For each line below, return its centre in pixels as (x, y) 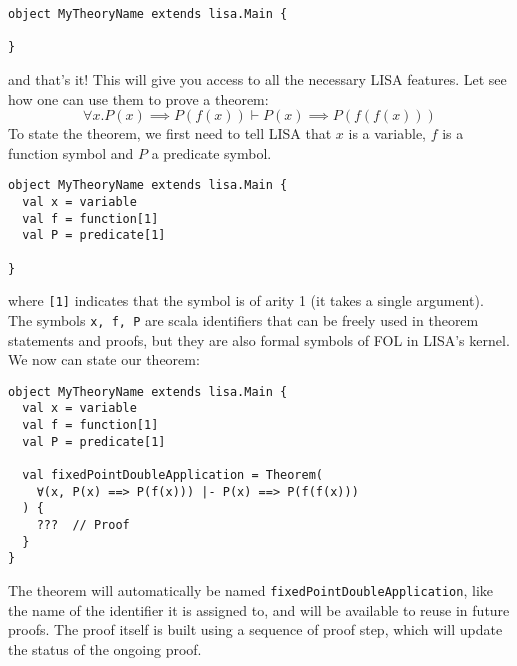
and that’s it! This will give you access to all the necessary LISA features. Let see (257, 78)
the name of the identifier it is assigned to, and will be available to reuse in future (259, 609)
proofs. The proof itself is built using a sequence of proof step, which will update (255, 629)
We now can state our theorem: (104, 359)
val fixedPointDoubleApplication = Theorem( (172, 475)
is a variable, (387, 133)
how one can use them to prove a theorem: (138, 98)
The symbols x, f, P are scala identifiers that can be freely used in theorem (243, 319)
